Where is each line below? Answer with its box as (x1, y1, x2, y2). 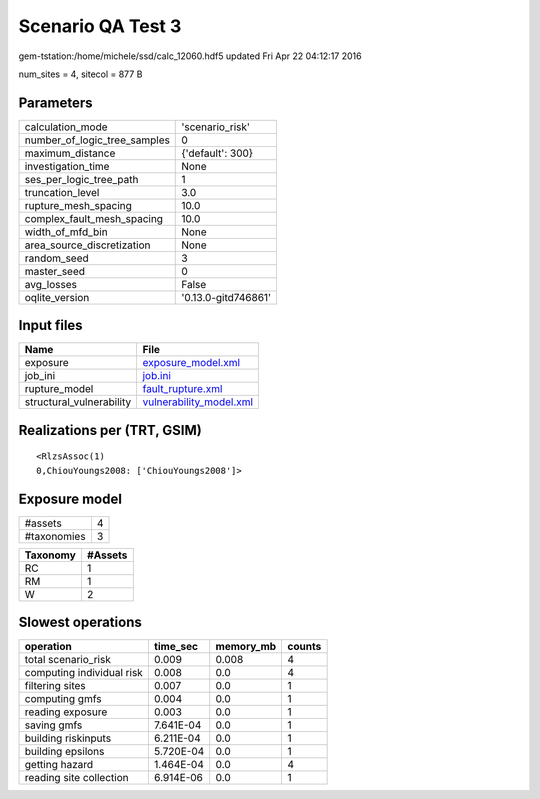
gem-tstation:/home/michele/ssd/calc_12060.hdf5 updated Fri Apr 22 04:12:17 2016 (18, 50, 362, 62)
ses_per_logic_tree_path (24, 172, 139, 186)
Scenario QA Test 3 (18, 15, 182, 37)
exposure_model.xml (142, 356, 240, 370)
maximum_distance (24, 146, 116, 160)
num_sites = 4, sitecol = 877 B (18, 68, 143, 80)
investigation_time (24, 159, 110, 173)
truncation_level (24, 185, 100, 199)
